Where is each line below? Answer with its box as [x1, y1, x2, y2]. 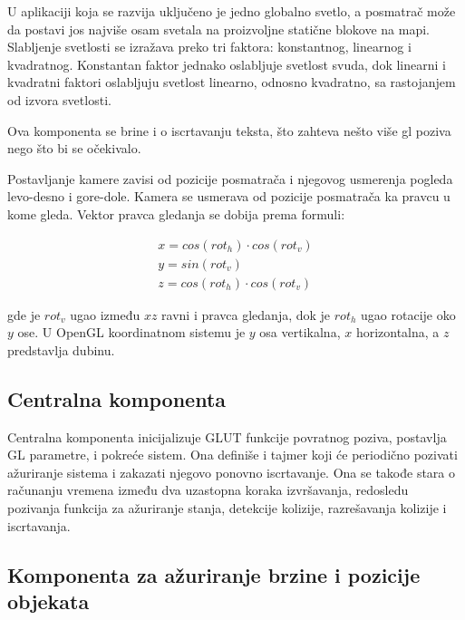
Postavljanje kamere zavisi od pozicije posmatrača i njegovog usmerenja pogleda [7, 169, 453, 188]
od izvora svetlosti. [7, 90, 111, 109]
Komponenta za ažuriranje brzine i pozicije [7, 560, 421, 588]
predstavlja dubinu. [7, 340, 115, 359]
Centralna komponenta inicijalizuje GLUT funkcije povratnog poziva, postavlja [7, 427, 447, 446]
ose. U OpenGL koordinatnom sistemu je [17, 323, 246, 342]
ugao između [70, 305, 140, 324]
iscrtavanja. [7, 516, 71, 535]
